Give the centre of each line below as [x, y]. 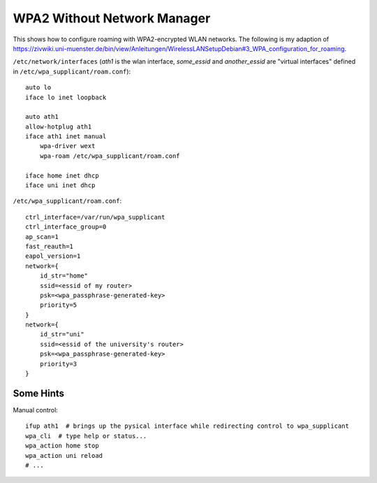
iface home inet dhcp [62, 175]
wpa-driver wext [67, 146]
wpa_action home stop [62, 446]
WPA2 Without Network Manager [112, 18]
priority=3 [58, 364]
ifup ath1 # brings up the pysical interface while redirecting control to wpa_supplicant [187, 426]
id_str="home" [64, 276]
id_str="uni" [62, 334]
